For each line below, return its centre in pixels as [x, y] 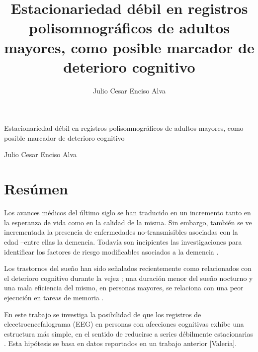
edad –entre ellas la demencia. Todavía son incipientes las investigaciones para [123, 241]
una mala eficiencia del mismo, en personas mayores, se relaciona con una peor [124, 288]
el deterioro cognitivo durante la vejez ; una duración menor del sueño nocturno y [129, 278]
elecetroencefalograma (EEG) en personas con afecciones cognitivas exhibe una [124, 324]
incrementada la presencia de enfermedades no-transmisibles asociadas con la [121, 232]
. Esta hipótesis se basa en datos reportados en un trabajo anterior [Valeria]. [121, 343]
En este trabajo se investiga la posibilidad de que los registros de [103, 314]
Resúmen [36, 189]
